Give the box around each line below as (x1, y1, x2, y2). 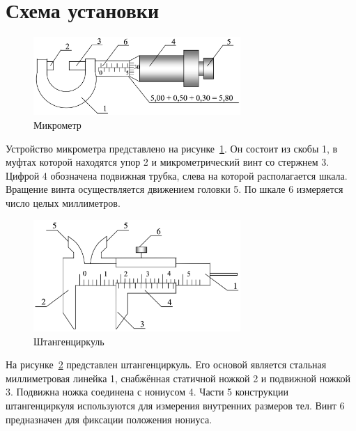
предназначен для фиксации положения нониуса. (6, 412, 212, 426)
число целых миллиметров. (6, 195, 121, 210)
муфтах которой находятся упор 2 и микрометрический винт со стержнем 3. (6, 155, 330, 169)
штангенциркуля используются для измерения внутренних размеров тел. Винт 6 (6, 398, 345, 413)
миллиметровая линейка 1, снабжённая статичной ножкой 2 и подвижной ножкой (6, 370, 351, 385)
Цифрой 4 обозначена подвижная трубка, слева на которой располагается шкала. (6, 168, 348, 182)
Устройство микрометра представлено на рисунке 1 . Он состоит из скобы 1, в (6, 141, 338, 155)
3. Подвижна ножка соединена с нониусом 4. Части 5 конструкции (6, 384, 288, 399)
